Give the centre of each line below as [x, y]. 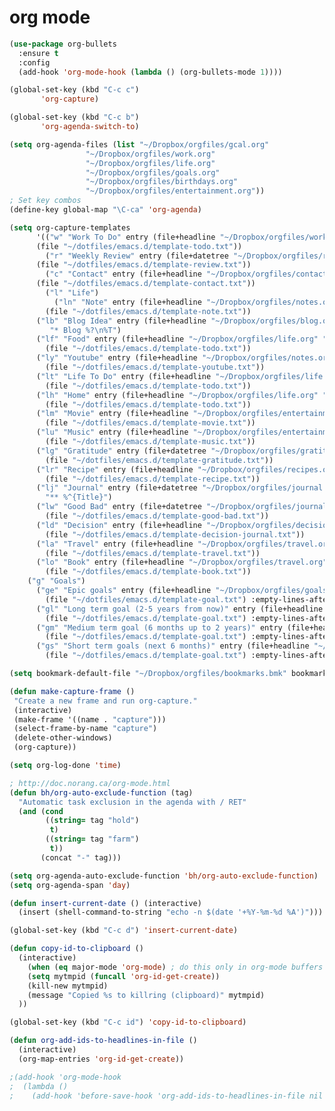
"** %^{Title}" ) [79, 497]
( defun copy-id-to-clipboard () [76, 949]
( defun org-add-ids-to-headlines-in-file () [103, 1041]
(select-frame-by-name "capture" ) [85, 729]
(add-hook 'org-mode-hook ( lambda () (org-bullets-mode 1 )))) [150, 72]
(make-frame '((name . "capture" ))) [90, 719]
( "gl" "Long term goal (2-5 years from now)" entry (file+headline [179, 609]
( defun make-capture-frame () [72, 691]
